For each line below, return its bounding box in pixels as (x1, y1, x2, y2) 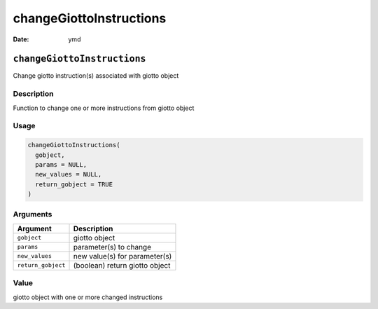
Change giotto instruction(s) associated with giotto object (13, 71, 179, 80)
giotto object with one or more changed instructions (13, 293, 163, 301)
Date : (13, 35, 29, 43)
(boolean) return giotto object (73, 260, 171, 270)
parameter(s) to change (73, 242, 152, 252)
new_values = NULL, (35, 170, 102, 179)
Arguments (13, 210, 52, 219)
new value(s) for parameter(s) (73, 251, 172, 261)
